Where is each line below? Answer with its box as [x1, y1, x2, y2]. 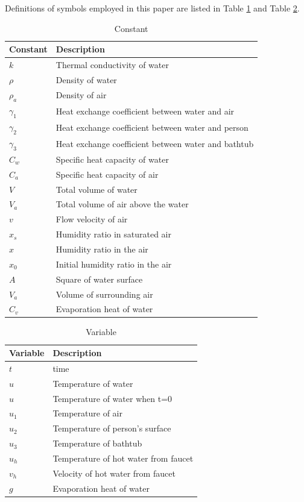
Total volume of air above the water [55, 198, 189, 210]
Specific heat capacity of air [55, 168, 159, 180]
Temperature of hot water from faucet [52, 451, 194, 464]
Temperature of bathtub [52, 437, 142, 450]
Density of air [55, 89, 107, 101]
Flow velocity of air [55, 213, 128, 225]
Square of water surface [55, 272, 143, 285]
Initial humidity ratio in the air [55, 257, 172, 270]
